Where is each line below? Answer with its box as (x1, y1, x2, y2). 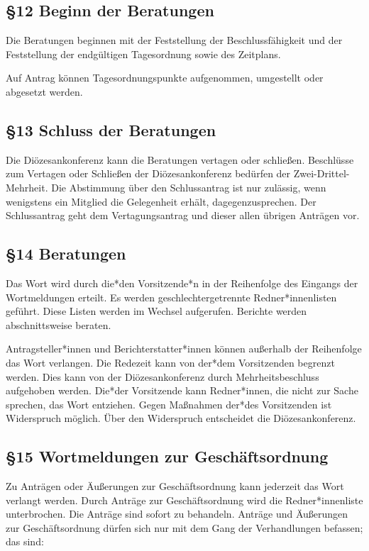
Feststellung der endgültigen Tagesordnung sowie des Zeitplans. (6, 46, 281, 61)
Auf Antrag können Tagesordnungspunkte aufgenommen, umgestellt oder (6, 70, 324, 85)
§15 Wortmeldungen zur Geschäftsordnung (6, 445, 329, 467)
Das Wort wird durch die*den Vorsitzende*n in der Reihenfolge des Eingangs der (6, 275, 358, 290)
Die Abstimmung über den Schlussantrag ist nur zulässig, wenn (51, 179, 326, 194)
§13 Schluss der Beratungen (6, 118, 216, 140)
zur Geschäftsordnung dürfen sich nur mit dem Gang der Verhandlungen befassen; (6, 520, 363, 535)
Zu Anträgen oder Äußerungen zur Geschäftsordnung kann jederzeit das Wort (6, 479, 344, 494)
